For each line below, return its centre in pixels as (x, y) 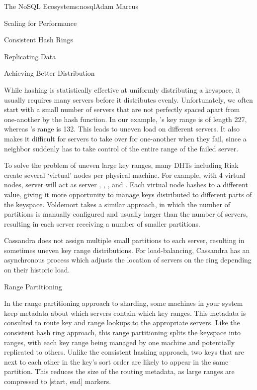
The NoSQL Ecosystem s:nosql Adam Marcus (71, 6)
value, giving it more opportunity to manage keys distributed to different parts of (128, 194)
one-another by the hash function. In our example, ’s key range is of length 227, (126, 119)
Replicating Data (30, 56)
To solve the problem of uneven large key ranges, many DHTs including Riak (121, 165)
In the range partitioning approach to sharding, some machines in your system (124, 303)
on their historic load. (37, 270)
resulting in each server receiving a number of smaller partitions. (102, 223)
